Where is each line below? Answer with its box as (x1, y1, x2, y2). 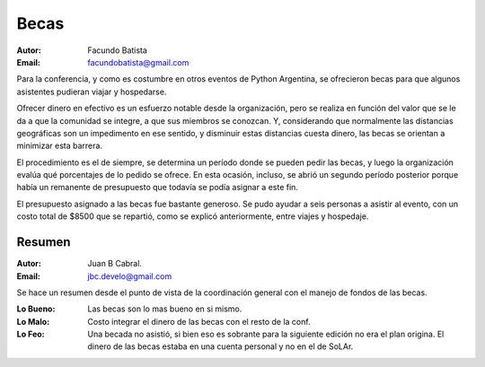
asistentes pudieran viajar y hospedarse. (16, 86, 167, 97)
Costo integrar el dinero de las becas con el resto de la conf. (87, 316, 311, 327)
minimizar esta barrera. (16, 140, 103, 152)
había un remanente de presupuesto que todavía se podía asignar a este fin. (16, 182, 298, 193)
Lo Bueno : (16, 303, 56, 314)
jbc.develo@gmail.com (87, 270, 172, 282)
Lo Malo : (16, 316, 50, 327)
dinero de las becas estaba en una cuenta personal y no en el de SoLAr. (87, 341, 354, 352)
